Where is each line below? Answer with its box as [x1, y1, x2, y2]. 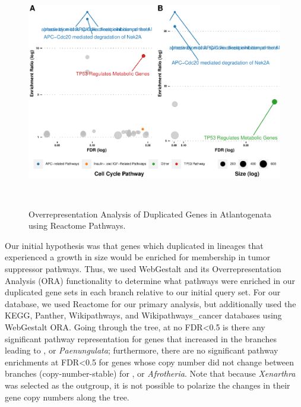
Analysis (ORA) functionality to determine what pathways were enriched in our [5, 274, 296, 286]
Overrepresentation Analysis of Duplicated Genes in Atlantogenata [28, 207, 272, 220]
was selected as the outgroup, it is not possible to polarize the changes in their [5, 378, 290, 391]
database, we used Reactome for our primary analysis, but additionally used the [5, 297, 296, 310]
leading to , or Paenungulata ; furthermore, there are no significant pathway [5, 344, 278, 356]
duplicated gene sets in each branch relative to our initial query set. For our [5, 286, 281, 298]
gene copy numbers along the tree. [5, 390, 129, 403]
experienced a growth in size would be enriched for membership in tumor [5, 251, 271, 263]
